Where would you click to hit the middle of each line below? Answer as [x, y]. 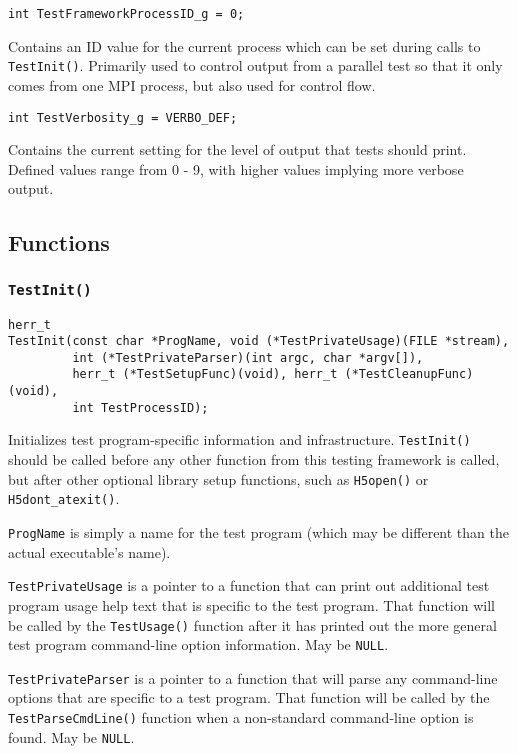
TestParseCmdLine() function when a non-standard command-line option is [241, 717]
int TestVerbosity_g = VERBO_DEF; [123, 117]
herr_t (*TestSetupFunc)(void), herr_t [205, 374]
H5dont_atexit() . [64, 498]
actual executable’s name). [89, 551]
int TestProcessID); [140, 407]
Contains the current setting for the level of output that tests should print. [237, 149]
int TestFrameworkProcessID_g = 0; [126, 14]
